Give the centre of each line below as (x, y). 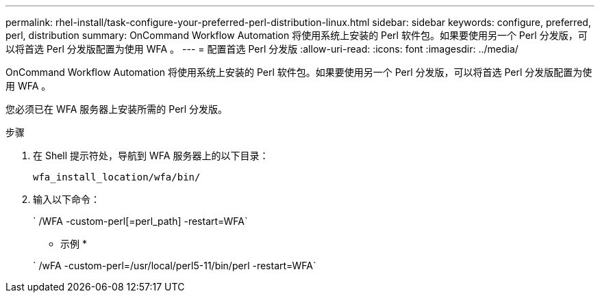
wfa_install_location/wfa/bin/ (117, 177)
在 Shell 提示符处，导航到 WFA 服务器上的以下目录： (151, 155)
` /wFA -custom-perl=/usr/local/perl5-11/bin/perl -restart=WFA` (175, 266)
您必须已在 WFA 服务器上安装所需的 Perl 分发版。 (117, 109)
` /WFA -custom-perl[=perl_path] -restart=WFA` (140, 221)
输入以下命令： (66, 199)
